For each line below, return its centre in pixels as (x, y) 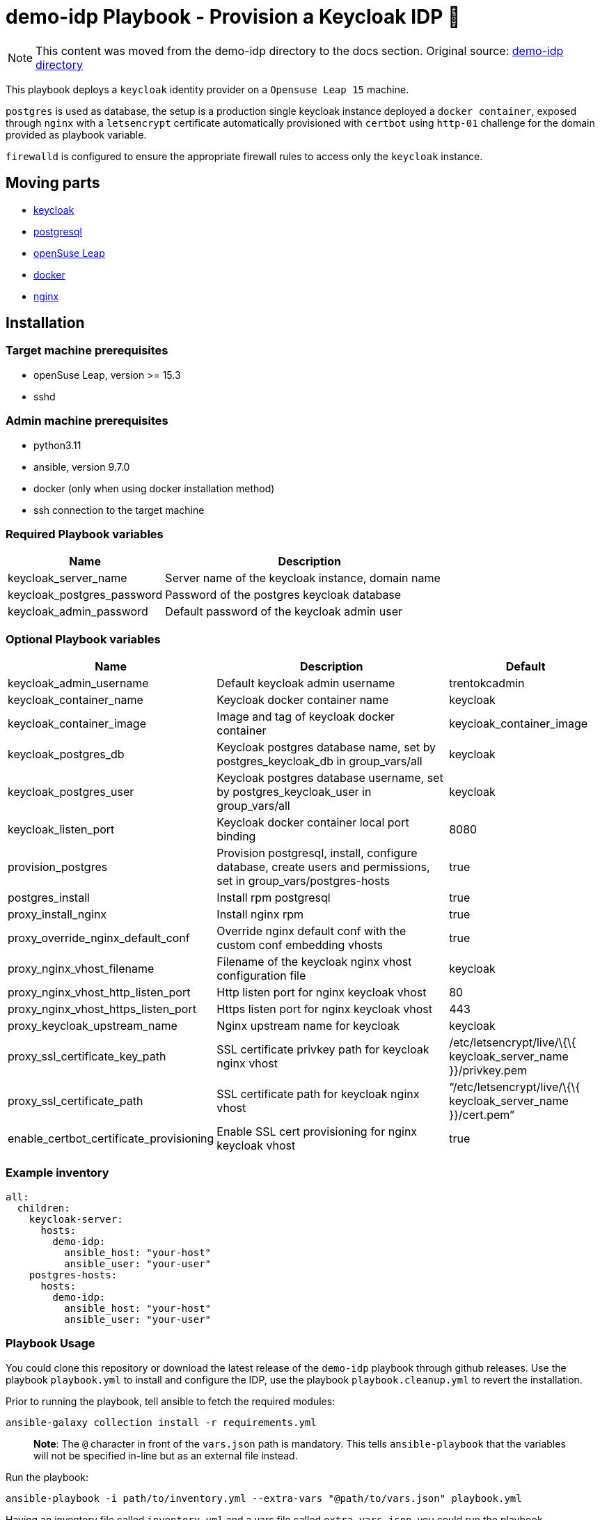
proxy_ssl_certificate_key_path (87, 1057)
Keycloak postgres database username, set (330, 778)
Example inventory (57, 1173)
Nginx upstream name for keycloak (308, 1026)
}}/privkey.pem (488, 1071)
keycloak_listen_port (61, 830)
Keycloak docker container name (303, 700)
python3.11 (57, 445)
